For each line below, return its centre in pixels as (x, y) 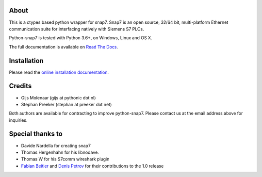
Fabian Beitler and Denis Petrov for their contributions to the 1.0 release (92, 166)
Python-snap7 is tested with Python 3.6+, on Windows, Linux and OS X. (81, 38)
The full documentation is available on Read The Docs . (64, 47)
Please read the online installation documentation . (59, 72)
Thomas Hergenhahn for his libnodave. (60, 152)
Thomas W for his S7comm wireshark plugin (65, 159)
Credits (20, 86)
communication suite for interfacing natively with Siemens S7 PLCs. (76, 29)
